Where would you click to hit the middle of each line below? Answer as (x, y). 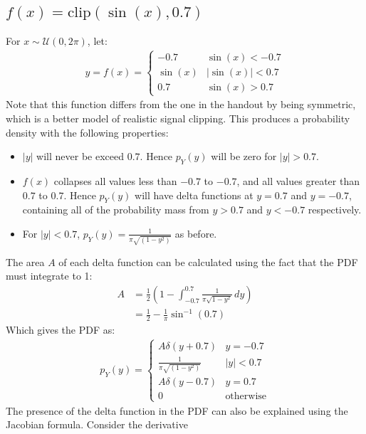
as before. (196, 233)
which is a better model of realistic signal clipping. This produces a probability (178, 118)
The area (25, 261)
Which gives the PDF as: (61, 330)
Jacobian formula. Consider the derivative (97, 424)
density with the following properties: (87, 132)
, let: (97, 41)
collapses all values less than (115, 180)
